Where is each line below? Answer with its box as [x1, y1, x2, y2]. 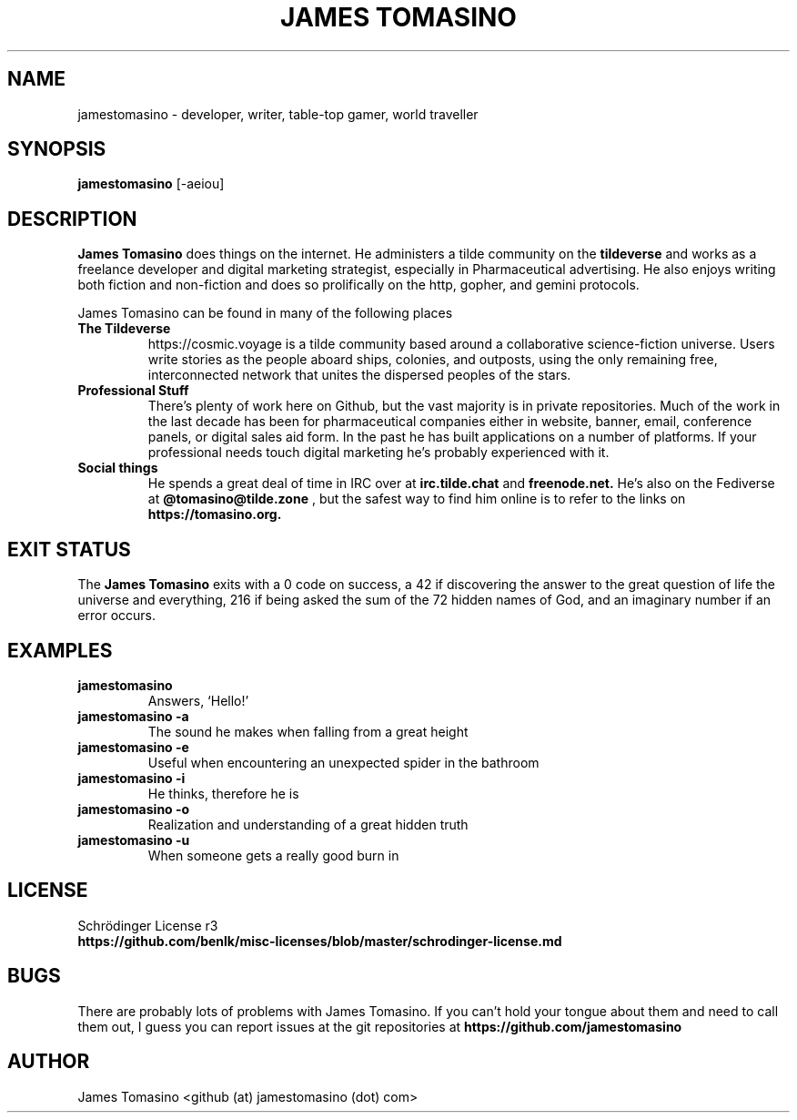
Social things [77, 460, 158, 476]
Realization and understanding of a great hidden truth [147, 816, 469, 832]
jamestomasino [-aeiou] [77, 176, 225, 192]
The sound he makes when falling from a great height [147, 723, 469, 739]
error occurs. [77, 607, 156, 624]
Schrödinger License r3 [77, 917, 218, 933]
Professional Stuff [77, 382, 189, 399]
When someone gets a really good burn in [147, 847, 399, 863]
